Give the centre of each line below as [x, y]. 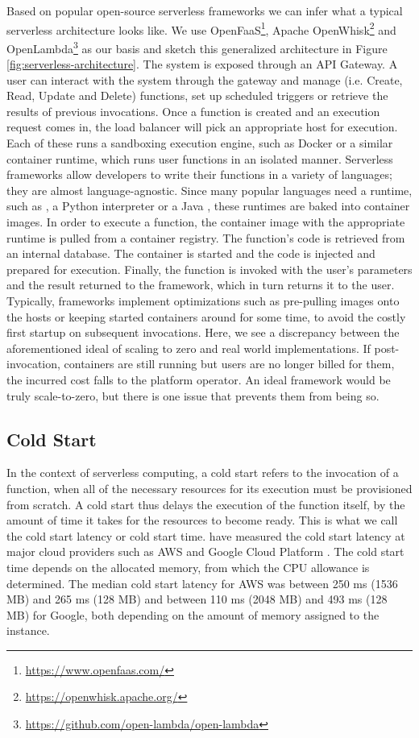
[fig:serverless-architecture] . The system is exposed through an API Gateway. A [202, 64]
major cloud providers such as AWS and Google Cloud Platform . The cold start [205, 551]
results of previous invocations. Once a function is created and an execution [193, 111]
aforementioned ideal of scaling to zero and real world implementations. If [189, 348]
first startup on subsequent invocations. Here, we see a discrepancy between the [203, 332]
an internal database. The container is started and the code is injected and [191, 253]
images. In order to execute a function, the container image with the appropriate [206, 222]
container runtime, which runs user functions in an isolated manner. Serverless [200, 158]
